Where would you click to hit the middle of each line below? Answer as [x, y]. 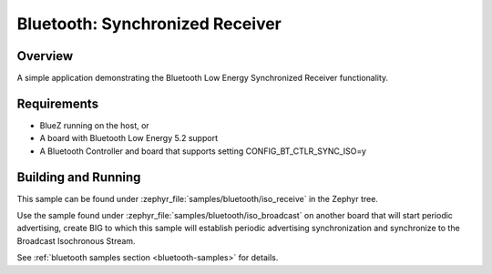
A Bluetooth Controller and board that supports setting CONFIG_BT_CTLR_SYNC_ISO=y [203, 151]
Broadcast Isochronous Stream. [76, 240]
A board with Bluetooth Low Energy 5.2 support [129, 138]
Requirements [58, 103]
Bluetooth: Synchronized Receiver [149, 24]
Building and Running [79, 177]
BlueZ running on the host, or [94, 125]
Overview [45, 56]
